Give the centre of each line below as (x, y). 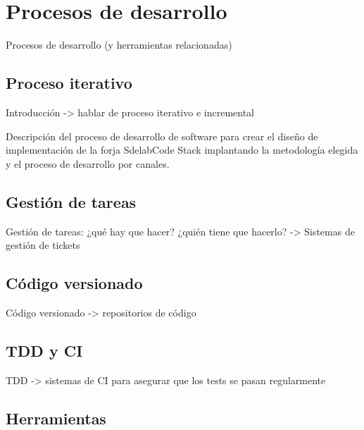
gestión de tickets (43, 245)
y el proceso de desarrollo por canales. (88, 163)
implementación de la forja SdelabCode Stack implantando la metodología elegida (182, 150)
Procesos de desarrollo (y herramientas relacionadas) (119, 45)
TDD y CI (44, 350)
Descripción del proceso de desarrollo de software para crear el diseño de (162, 136)
